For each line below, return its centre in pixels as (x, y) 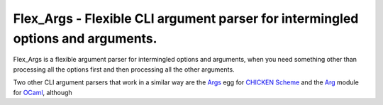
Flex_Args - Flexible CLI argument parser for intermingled (186, 18)
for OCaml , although (43, 92)
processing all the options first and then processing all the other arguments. (124, 69)
